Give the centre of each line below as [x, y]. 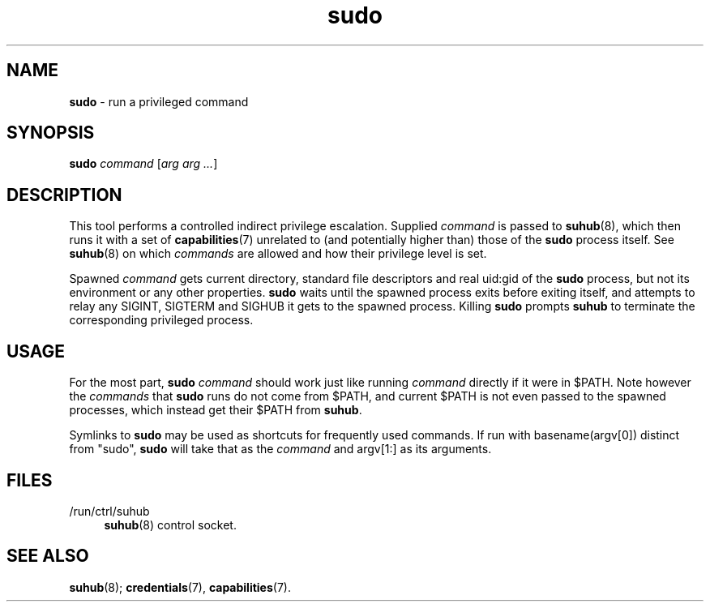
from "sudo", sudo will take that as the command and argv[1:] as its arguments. [280, 449]
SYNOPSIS [51, 133]
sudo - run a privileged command [159, 101]
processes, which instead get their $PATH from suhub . [216, 410]
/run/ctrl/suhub [109, 511]
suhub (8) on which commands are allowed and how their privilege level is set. [278, 254]
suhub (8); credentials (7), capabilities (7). [180, 587]
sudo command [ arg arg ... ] [143, 164]
